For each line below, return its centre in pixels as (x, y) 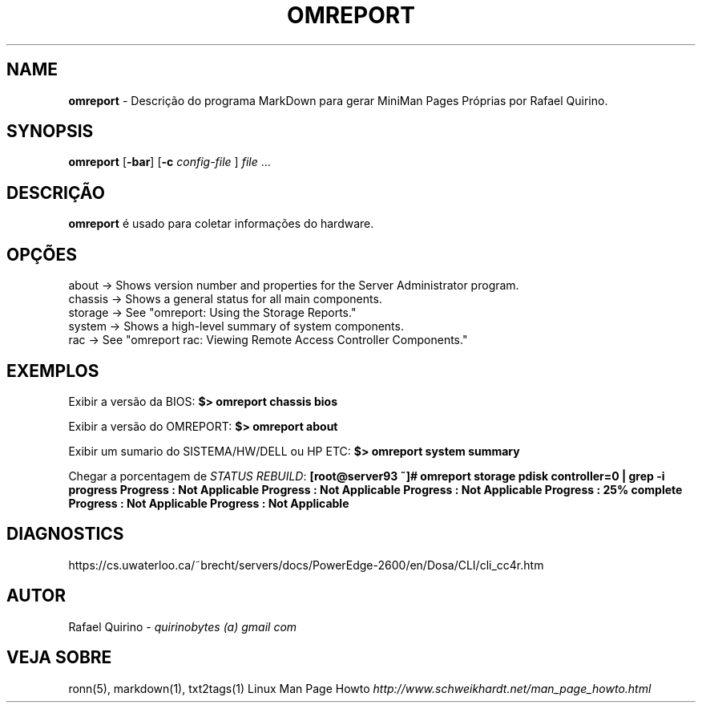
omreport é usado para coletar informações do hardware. (221, 224)
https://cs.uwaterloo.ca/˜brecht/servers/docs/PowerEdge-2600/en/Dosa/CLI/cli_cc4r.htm (306, 565)
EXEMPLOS (53, 371)
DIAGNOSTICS (65, 534)
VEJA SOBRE (59, 658)
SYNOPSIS (50, 132)
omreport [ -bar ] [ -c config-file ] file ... (169, 162)
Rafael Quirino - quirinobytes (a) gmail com (183, 626)
